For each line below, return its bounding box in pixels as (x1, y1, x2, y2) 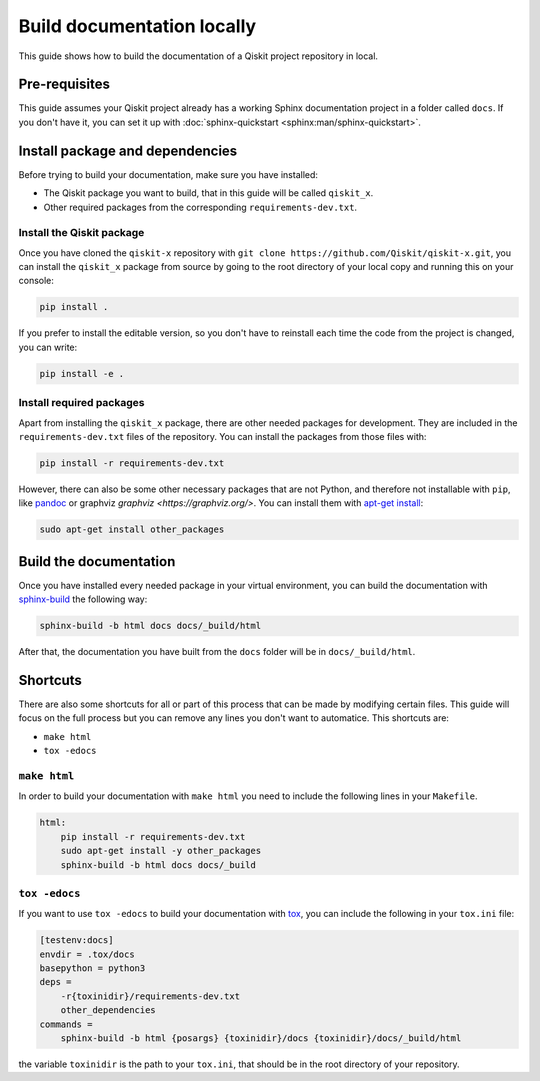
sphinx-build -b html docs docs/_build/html (39, 620, 262, 632)
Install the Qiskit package (18, 226, 145, 240)
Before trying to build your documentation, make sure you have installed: (18, 168, 319, 180)
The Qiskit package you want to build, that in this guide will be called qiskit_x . (43, 187, 374, 199)
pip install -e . (39, 368, 125, 379)
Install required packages (18, 396, 145, 410)
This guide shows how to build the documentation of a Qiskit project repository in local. (18, 50, 379, 62)
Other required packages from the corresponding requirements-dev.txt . (43, 201, 358, 213)
